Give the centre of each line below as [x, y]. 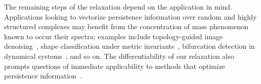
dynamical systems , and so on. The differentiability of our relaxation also [119, 56]
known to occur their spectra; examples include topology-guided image [114, 36]
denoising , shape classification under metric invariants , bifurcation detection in [129, 46]
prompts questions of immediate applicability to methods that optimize [115, 66]
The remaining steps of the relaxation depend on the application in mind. [118, 7]
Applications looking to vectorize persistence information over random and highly [130, 16]
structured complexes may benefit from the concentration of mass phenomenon [126, 26]
